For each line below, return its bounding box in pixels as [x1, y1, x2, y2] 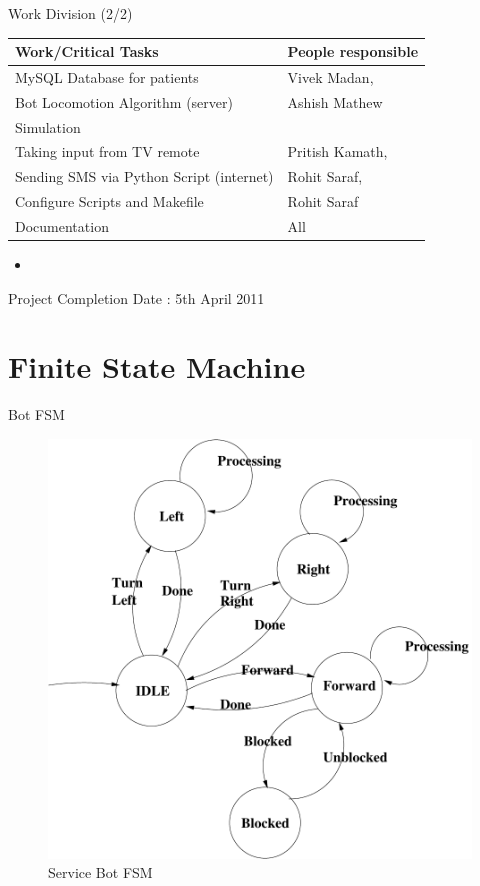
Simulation [15, 116, 81, 137]
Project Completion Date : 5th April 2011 [8, 287, 265, 308]
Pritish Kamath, [287, 141, 388, 162]
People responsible [287, 41, 419, 62]
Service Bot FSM [48, 862, 153, 883]
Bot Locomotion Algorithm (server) [15, 91, 233, 112]
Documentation [15, 216, 109, 236]
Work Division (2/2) [8, 3, 133, 23]
